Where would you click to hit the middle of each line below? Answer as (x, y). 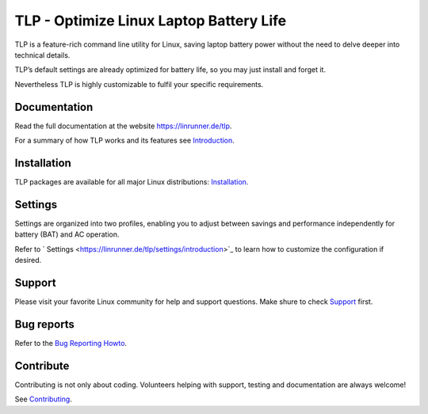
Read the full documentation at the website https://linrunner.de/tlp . (123, 126)
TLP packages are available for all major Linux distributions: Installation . (132, 181)
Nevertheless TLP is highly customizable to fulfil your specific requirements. (139, 84)
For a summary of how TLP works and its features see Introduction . (125, 141)
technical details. (42, 55)
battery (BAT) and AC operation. (67, 234)
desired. (28, 260)
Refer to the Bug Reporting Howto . (71, 343)
